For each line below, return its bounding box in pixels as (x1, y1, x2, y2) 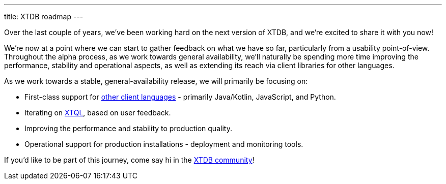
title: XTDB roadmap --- (4, 12, 83, 21)
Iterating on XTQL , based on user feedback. (24, 108, 171, 117)
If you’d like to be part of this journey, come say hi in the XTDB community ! (4, 156, 255, 164)
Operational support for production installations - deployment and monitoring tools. (24, 140, 303, 148)
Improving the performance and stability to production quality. (24, 124, 232, 133)
